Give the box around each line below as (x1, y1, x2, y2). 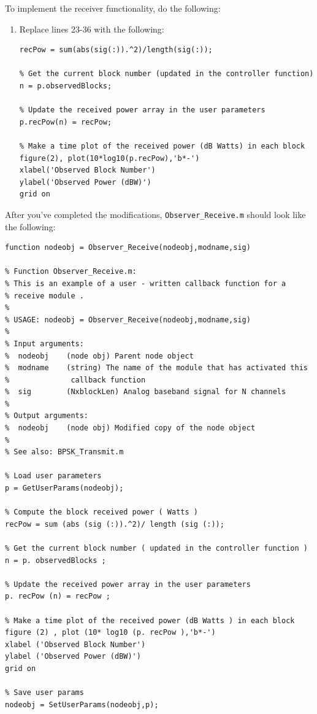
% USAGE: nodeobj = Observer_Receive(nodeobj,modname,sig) (5, 315, 251, 324)
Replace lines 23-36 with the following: (19, 22, 164, 35)
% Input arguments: (5, 339, 84, 348)
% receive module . (5, 291, 84, 300)
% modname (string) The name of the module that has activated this (5, 363, 308, 373)
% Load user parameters (5, 471, 102, 481)
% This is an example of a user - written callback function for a (5, 279, 286, 288)
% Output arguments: (5, 411, 89, 421)
